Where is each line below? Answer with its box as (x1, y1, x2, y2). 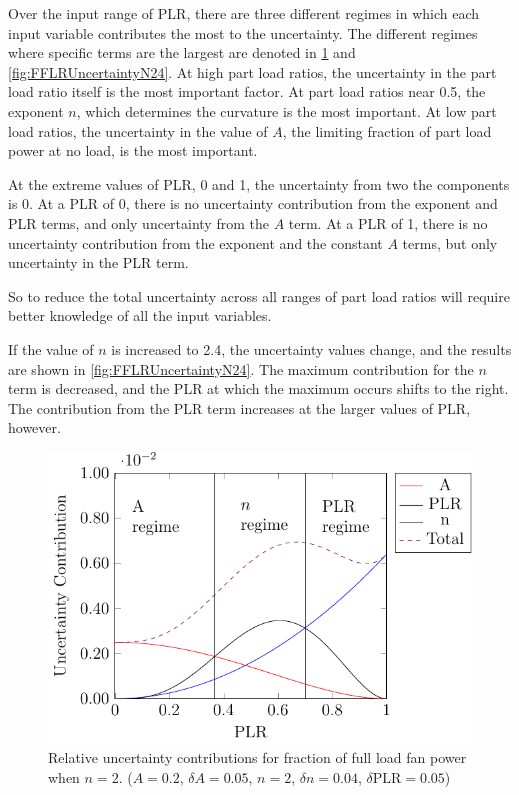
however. (8, 417, 61, 438)
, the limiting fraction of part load (282, 120, 492, 141)
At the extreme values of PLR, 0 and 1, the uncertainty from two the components (8, 173, 510, 194)
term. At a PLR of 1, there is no (288, 212, 488, 233)
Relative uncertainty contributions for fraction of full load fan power (48, 747, 467, 768)
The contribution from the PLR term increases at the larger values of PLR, (8, 397, 471, 418)
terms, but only (402, 232, 498, 253)
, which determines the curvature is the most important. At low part (76, 100, 497, 121)
